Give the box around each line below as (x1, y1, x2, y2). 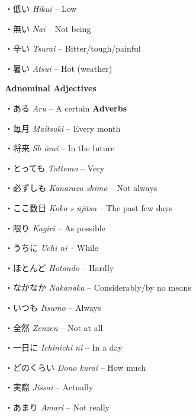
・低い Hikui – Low (5, 2, 77, 14)
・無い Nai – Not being (5, 22, 91, 34)
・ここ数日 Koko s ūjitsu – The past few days (5, 201, 172, 214)
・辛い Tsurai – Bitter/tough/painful (5, 42, 141, 55)
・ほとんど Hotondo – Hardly (5, 261, 114, 273)
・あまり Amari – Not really (5, 400, 110, 413)
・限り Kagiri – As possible (5, 221, 105, 234)
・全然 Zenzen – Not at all (5, 321, 103, 333)
